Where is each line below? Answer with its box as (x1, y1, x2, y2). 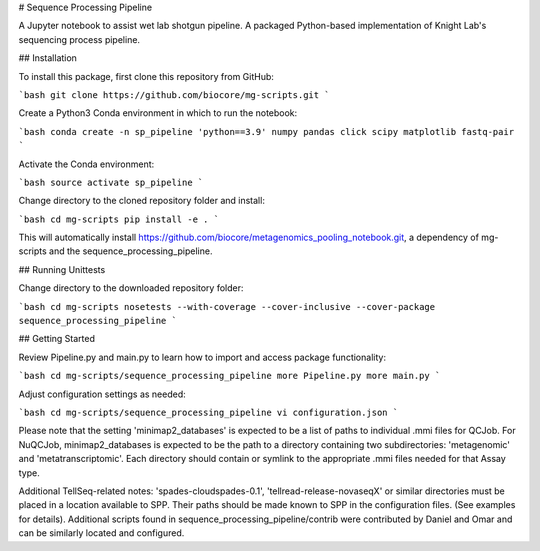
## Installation (18, 52, 77, 64)
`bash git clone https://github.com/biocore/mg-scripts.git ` (18, 89, 330, 100)
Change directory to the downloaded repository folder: (18, 282, 244, 294)
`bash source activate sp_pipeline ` (18, 176, 204, 188)
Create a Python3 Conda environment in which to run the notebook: (18, 107, 298, 119)
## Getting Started (18, 333, 95, 345)
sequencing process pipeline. (18, 33, 140, 45)
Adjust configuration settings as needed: (18, 388, 187, 400)
